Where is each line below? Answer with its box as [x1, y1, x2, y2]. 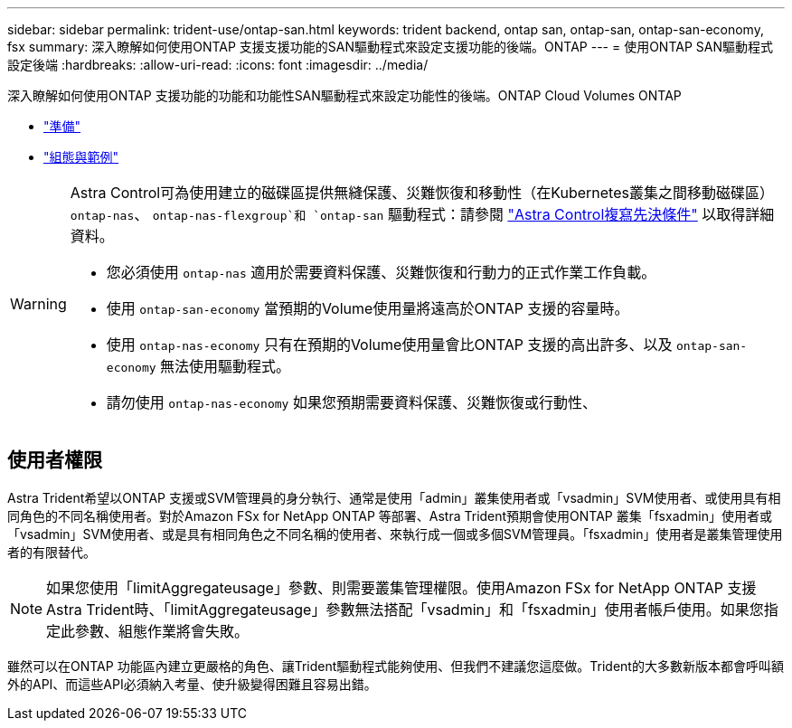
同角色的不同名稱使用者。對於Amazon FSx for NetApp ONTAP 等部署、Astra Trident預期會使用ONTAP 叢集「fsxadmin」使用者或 [7, 507, 773, 524]
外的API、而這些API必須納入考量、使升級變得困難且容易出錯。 [7, 676, 377, 692]
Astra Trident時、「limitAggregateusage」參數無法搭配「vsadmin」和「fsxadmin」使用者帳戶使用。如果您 [46, 600, 764, 619]
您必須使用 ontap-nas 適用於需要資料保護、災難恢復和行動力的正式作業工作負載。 [106, 263, 656, 281]
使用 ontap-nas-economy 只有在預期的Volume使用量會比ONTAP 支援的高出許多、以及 [106, 336, 673, 354]
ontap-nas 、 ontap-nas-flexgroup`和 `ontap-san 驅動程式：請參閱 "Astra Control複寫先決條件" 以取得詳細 [70, 205, 775, 223]
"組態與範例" [43, 149, 119, 165]
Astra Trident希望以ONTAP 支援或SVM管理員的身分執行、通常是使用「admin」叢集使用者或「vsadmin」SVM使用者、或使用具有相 [7, 489, 781, 506]
